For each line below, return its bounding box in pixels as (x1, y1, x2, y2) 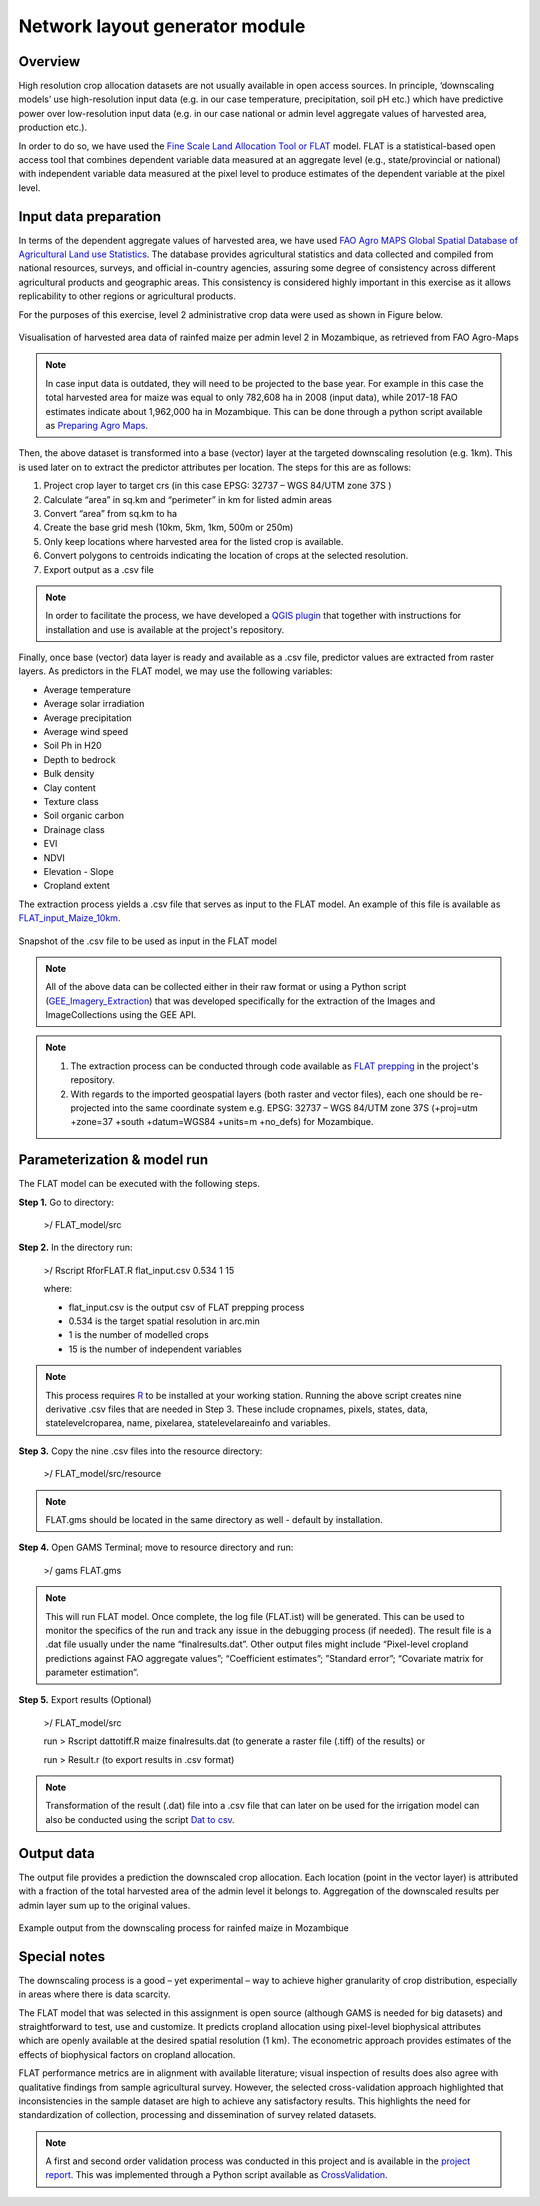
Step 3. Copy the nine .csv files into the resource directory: (18, 1445, 263, 1457)
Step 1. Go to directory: (18, 1196, 115, 1208)
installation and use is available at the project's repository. (45, 623, 285, 635)
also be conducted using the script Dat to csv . (45, 1813, 235, 1825)
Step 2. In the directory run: (18, 1241, 134, 1254)
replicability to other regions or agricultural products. (18, 290, 237, 302)
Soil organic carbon (43, 810, 125, 822)
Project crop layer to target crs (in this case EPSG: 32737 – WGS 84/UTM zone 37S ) (43, 480, 392, 492)
